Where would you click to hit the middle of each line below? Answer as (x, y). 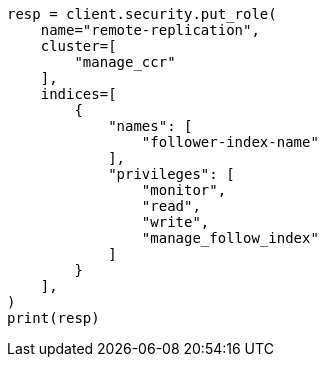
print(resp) (53, 318)
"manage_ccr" (125, 62)
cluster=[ (78, 46)
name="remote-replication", (150, 30)
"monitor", (184, 190)
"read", (171, 206)
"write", (175, 222)
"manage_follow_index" (230, 238)
